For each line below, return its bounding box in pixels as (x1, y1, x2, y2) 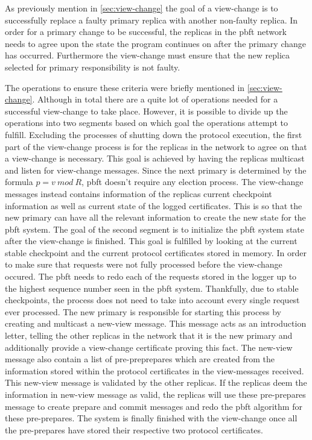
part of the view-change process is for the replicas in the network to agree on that (5, 140, 307, 152)
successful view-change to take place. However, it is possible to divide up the (5, 104, 288, 117)
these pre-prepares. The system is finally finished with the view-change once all (5, 412, 298, 424)
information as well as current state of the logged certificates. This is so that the (5, 199, 302, 212)
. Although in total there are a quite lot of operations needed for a (32, 93, 278, 105)
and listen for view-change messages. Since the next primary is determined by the (5, 163, 307, 176)
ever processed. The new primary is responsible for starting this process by (5, 305, 281, 318)
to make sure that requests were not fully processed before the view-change (5, 258, 282, 271)
